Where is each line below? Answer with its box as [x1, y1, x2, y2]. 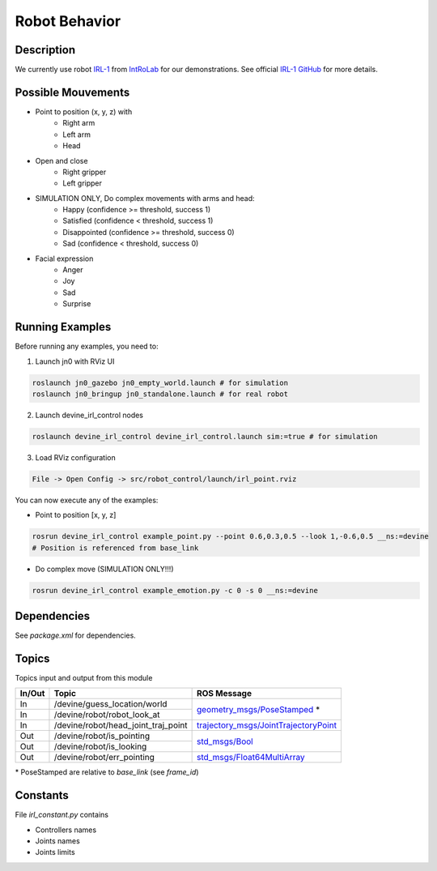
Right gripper [62, 167, 107, 177]
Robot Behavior [15, 12, 121, 30]
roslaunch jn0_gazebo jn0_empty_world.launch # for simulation [32, 378, 289, 387]
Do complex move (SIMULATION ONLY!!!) [35, 564, 174, 574]
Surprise [62, 299, 91, 309]
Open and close [35, 156, 88, 165]
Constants [15, 788, 69, 802]
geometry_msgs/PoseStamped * [197, 703, 320, 715]
